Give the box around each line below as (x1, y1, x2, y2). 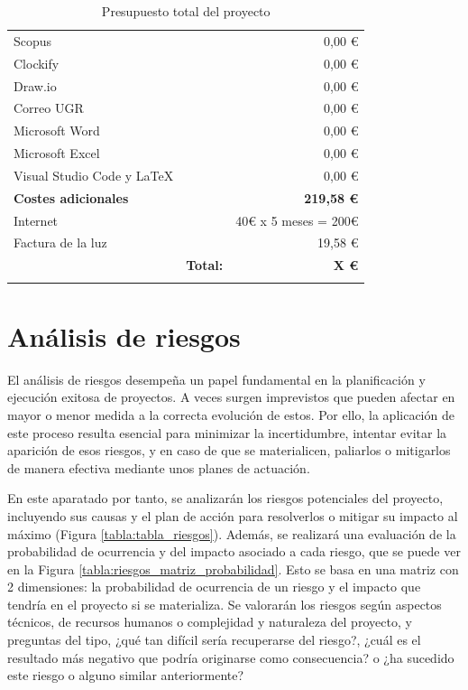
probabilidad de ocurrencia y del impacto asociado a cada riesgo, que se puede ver (7, 542, 461, 561)
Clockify (14, 53, 60, 72)
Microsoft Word (14, 121, 100, 140)
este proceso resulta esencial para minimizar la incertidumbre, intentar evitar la (7, 423, 447, 442)
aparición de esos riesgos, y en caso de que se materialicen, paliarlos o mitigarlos (7, 441, 451, 460)
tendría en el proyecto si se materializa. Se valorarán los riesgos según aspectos (7, 594, 442, 613)
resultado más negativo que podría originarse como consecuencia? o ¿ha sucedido (7, 648, 454, 667)
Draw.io (14, 76, 57, 95)
